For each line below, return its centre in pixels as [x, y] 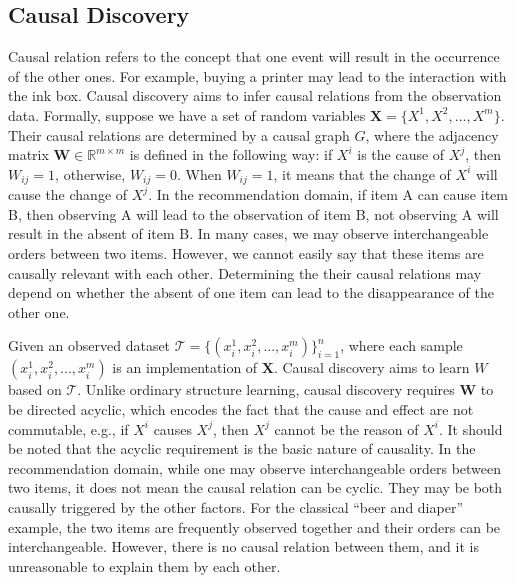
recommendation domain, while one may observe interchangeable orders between [255, 467]
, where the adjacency [432, 134]
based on [35, 389]
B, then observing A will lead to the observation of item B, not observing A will [253, 213]
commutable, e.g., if [68, 428]
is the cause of [401, 154]
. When [199, 173]
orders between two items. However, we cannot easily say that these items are [246, 253]
